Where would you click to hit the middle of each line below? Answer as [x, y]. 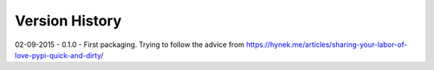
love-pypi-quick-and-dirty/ [59, 55]
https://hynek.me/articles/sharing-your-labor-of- [327, 45]
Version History [68, 21]
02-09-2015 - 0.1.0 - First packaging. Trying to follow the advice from [130, 45]
